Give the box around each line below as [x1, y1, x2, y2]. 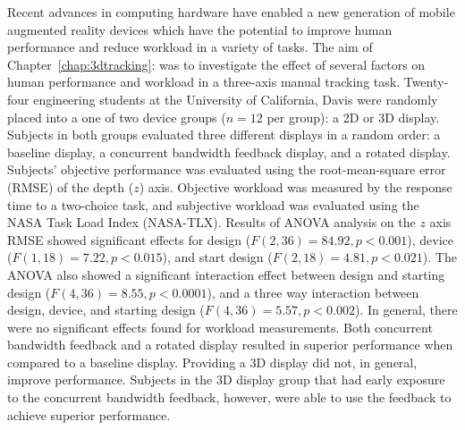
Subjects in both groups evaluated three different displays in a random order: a [7, 125, 441, 144]
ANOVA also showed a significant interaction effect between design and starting [7, 265, 445, 283]
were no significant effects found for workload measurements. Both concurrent [7, 317, 433, 336]
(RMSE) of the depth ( [7, 177, 134, 196]
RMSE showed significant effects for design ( [7, 230, 251, 249]
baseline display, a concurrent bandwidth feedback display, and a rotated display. [7, 142, 451, 161]
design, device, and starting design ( [7, 300, 205, 319]
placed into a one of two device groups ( [7, 107, 226, 126]
